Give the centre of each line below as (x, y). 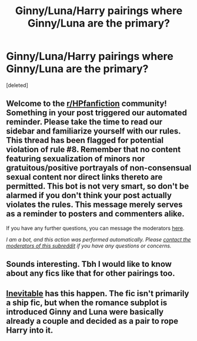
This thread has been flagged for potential (85, 140)
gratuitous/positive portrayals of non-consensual (99, 168)
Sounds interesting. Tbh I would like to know (89, 264)
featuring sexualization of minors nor (76, 159)
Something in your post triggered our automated (96, 113)
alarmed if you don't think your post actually (89, 195)
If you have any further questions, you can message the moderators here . (95, 228)
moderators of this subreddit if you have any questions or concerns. (89, 246)
